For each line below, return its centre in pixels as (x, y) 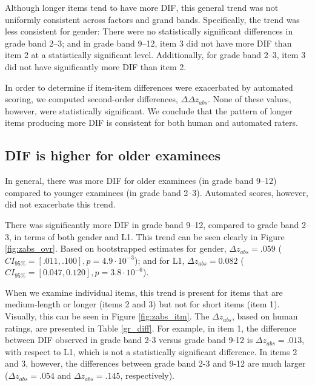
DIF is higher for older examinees (113, 155)
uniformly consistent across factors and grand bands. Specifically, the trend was (152, 19)
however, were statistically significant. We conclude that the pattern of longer (149, 110)
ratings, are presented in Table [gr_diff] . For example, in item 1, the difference (151, 328)
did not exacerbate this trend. (60, 204)
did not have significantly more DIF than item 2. (96, 66)
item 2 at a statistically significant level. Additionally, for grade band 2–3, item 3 (155, 55)
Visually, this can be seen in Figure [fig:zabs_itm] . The (107, 316)
